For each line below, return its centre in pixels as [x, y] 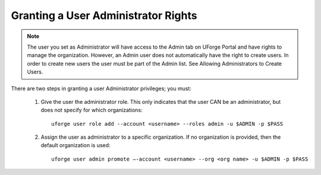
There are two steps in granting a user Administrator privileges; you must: [101, 88]
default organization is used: [75, 145]
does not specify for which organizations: [92, 110]
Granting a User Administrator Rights [104, 15]
